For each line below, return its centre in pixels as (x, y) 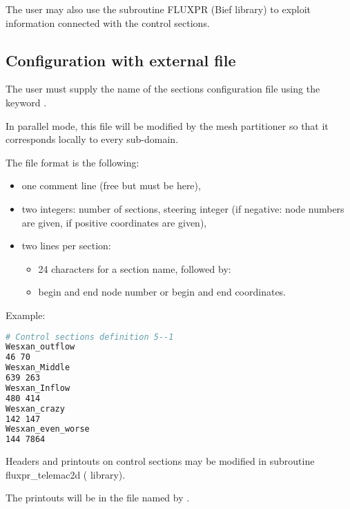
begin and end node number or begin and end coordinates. (162, 292)
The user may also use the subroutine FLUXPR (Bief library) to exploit (158, 9)
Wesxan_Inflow (38, 388)
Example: (26, 315)
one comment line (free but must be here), (111, 185)
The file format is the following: (72, 162)
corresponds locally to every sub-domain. (92, 139)
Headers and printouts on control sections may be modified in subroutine (160, 461)
